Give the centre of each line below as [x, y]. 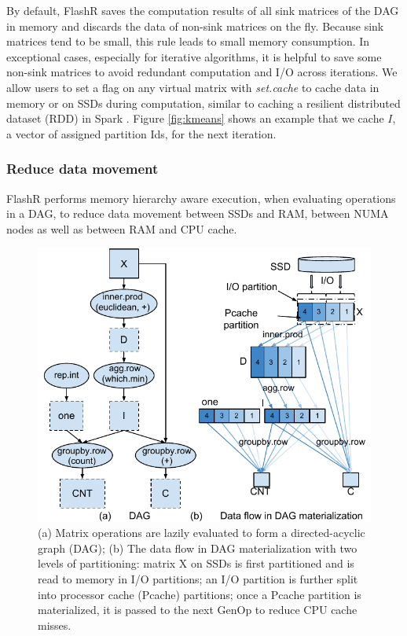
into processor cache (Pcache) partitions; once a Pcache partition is [200, 594]
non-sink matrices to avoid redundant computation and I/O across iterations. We [202, 72]
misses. [55, 625]
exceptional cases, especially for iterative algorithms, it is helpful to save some [194, 56]
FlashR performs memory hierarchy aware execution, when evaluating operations [201, 198]
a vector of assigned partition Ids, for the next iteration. [141, 133]
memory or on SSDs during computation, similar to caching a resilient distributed [203, 103]
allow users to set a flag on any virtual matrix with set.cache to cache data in [193, 87]
